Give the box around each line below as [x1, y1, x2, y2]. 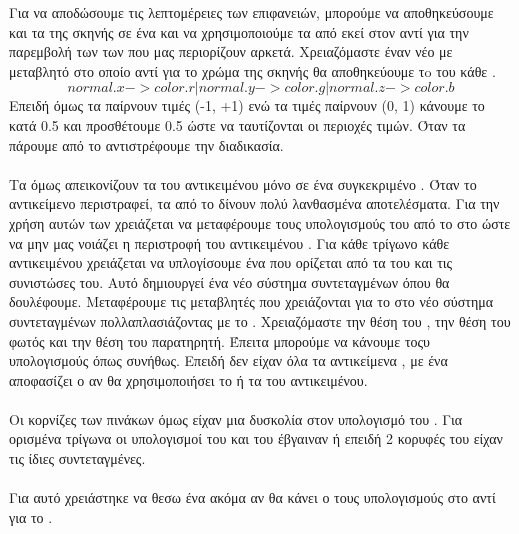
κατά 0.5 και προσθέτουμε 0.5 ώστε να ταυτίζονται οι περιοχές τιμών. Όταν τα [9, 114, 466, 135]
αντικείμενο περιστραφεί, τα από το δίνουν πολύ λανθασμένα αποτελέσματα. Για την [9, 193, 500, 214]
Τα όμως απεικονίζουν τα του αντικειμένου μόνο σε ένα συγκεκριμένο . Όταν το [9, 173, 477, 194]
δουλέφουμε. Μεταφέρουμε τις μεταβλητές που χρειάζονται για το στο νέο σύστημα [9, 291, 494, 312]
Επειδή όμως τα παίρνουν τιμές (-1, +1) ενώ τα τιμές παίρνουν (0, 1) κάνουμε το [9, 95, 485, 116]
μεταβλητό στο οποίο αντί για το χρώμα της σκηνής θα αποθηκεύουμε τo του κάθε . [9, 60, 496, 81]
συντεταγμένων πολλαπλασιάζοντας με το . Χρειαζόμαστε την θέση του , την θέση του [9, 310, 511, 331]
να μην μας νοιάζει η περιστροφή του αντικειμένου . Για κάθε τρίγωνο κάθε [9, 232, 450, 253]
